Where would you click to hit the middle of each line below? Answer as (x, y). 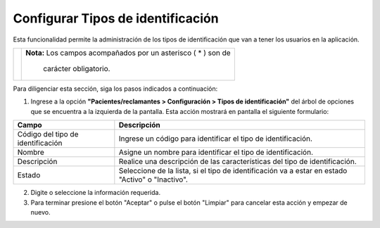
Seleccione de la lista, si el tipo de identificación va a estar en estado (233, 171)
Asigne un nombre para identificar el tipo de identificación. (216, 153)
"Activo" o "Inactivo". (153, 179)
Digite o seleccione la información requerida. (96, 193)
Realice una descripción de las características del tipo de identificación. (237, 162)
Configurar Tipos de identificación (116, 18)
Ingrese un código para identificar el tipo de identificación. (216, 139)
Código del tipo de (48, 134)
